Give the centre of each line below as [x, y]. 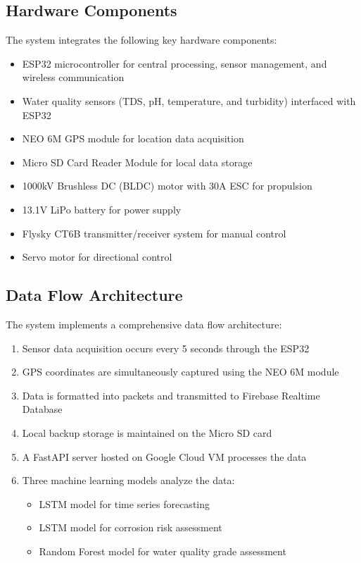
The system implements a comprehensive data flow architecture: [144, 324]
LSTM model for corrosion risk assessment [131, 527]
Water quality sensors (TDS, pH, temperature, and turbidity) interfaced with [189, 100]
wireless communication [73, 77]
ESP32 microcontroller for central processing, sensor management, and [175, 63]
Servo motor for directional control [97, 257]
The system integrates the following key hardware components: [141, 40]
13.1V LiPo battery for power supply [102, 209]
